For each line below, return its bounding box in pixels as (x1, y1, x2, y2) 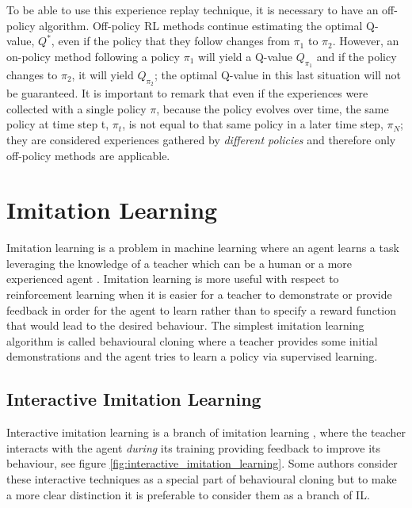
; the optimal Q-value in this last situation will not (154, 66, 401, 82)
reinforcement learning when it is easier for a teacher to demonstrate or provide (6, 286, 392, 303)
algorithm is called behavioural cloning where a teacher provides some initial (6, 332, 378, 349)
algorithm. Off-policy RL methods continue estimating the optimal (39, 17, 363, 33)
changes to (6, 66, 58, 82)
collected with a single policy (6, 100, 147, 116)
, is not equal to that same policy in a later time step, (122, 116, 383, 132)
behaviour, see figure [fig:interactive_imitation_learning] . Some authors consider (6, 455, 398, 472)
